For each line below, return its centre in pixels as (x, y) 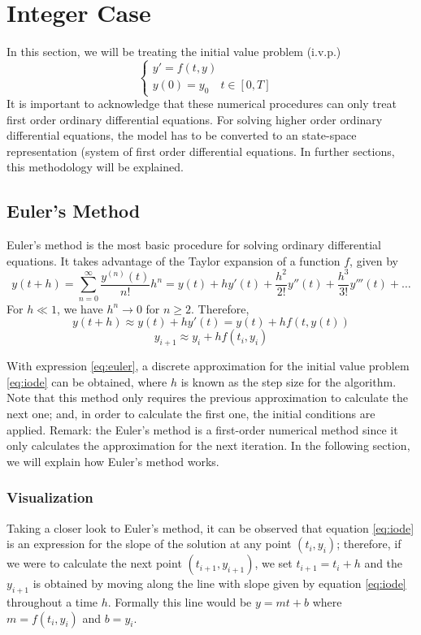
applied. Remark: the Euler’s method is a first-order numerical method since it (202, 429)
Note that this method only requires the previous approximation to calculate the (207, 397)
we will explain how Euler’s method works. (113, 461)
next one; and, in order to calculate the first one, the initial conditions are (191, 413)
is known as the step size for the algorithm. (289, 381)
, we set (273, 563)
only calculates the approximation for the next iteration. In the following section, (208, 445)
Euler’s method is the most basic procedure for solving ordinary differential (194, 245)
